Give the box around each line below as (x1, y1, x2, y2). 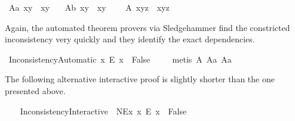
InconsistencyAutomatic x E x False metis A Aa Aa (8, 52, 232, 65)
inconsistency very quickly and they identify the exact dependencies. (5, 33, 255, 45)
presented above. (5, 84, 66, 97)
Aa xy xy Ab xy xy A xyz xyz (8, 1, 170, 13)
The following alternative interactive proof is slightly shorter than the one (5, 73, 275, 85)
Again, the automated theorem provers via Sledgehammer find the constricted (5, 21, 290, 33)
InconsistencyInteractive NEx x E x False (20, 104, 187, 117)
